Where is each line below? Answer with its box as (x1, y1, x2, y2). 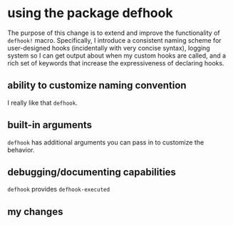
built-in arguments (7, 119, 93, 131)
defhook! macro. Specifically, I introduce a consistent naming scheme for (7, 36, 222, 44)
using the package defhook (7, 5, 173, 21)
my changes (7, 205, 63, 218)
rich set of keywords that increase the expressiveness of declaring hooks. (7, 58, 224, 67)
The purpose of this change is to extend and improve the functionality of (7, 28, 220, 37)
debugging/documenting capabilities (7, 166, 177, 178)
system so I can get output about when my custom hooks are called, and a (7, 51, 227, 60)
